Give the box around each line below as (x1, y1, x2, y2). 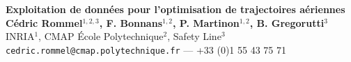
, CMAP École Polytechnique (38, 29, 164, 43)
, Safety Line (167, 29, 221, 43)
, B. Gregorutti (249, 15, 325, 30)
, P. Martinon (172, 15, 240, 30)
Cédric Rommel (6, 15, 83, 30)
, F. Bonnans (99, 15, 162, 30)
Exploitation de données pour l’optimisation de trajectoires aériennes (6, 2, 345, 16)
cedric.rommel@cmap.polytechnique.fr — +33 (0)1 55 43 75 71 (6, 42, 286, 56)
